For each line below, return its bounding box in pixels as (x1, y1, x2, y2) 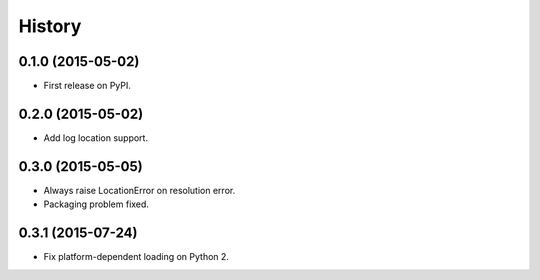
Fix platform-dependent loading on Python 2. (43, 251, 230, 263)
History (18, 15, 82, 37)
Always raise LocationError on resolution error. (43, 184, 236, 196)
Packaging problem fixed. (43, 198, 150, 210)
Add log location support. (43, 131, 149, 144)
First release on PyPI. (43, 80, 132, 92)
